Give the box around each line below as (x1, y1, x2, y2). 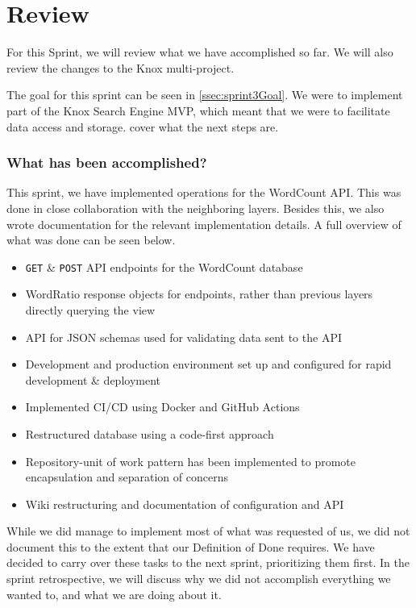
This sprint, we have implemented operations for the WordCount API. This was (6, 184, 401, 201)
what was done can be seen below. (6, 231, 176, 248)
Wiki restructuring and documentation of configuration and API (25, 495, 344, 512)
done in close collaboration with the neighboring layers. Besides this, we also (6, 199, 385, 216)
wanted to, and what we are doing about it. (6, 585, 222, 602)
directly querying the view (25, 301, 156, 318)
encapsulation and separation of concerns (25, 468, 228, 485)
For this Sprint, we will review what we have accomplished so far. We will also (6, 44, 393, 60)
